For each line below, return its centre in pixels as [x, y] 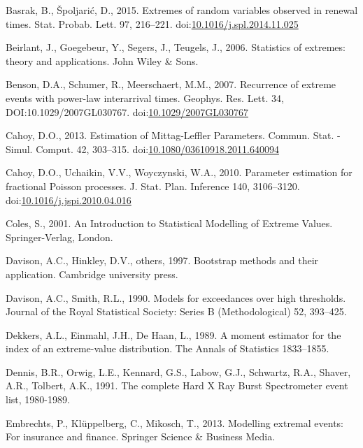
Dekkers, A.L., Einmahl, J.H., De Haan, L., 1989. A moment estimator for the [173, 334]
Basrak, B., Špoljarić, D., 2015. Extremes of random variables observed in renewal [182, 10]
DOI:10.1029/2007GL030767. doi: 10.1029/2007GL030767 [127, 111]
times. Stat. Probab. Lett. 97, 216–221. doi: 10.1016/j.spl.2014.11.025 [152, 23]
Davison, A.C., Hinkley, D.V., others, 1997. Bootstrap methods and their [162, 260]
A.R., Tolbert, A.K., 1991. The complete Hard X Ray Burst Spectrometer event [177, 385]
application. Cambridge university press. [92, 274]
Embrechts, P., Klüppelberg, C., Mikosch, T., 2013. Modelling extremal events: [175, 422]
